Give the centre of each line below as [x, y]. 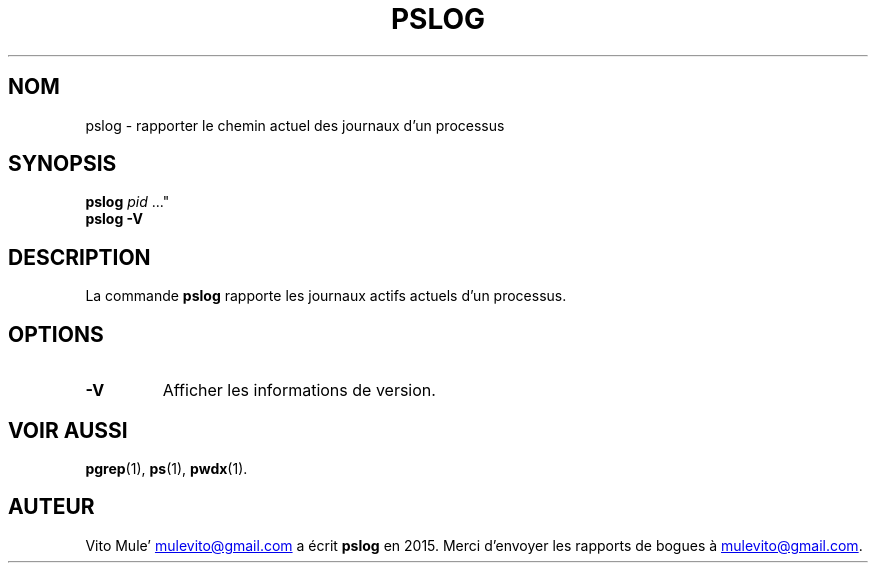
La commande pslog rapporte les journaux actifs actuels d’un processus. [326, 296]
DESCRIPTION [79, 257]
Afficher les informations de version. [299, 390]
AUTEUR [51, 507]
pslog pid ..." [127, 202]
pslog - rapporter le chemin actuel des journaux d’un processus [295, 125]
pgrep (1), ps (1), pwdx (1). [166, 468]
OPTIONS [56, 334]
